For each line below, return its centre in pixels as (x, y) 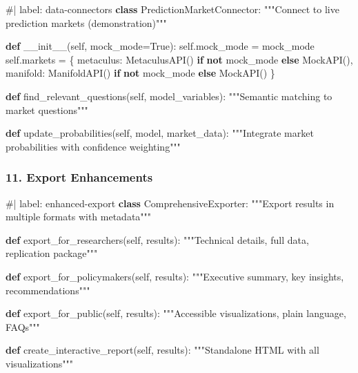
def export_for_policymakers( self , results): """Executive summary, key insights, (175, 276)
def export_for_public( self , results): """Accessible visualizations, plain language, (176, 313)
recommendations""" (48, 290)
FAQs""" (23, 326)
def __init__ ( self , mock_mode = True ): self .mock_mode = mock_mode (160, 46)
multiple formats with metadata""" (79, 217)
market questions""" (47, 109)
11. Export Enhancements (79, 177)
